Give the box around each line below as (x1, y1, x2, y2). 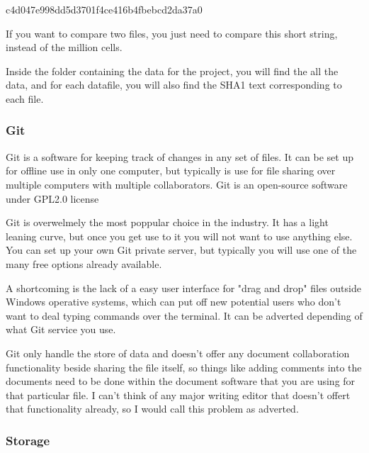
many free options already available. (6, 256, 162, 271)
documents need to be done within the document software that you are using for (6, 374, 356, 388)
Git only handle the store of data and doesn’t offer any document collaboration (6, 345, 350, 360)
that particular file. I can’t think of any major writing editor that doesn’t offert (6, 387, 351, 402)
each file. (6, 91, 44, 106)
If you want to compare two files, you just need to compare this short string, (6, 26, 338, 40)
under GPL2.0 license (6, 191, 99, 206)
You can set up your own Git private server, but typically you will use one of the (6, 242, 357, 257)
